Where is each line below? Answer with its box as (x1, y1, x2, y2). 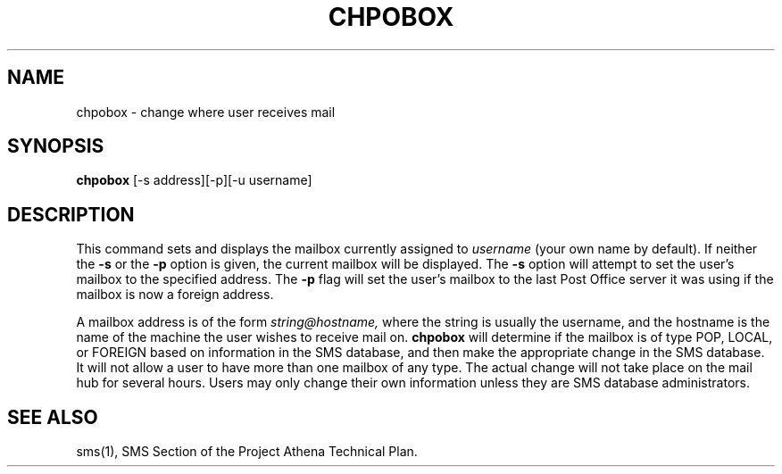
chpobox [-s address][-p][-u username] (76, 172, 312, 188)
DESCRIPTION (7, 203, 135, 226)
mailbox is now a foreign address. (76, 287, 274, 303)
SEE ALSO (7, 405, 98, 428)
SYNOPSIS (7, 135, 104, 158)
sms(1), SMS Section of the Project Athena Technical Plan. (76, 444, 418, 460)
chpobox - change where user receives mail (76, 104, 336, 120)
